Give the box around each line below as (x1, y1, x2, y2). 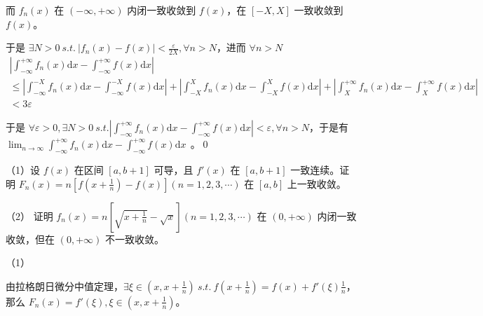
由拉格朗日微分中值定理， (6, 278, 123, 293)
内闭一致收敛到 (127, 3, 196, 17)
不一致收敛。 (104, 231, 164, 246)
